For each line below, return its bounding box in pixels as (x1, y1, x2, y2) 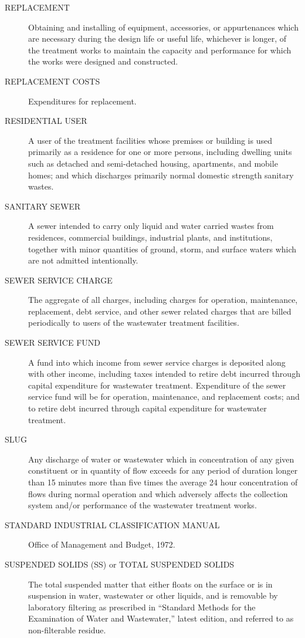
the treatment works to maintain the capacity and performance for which (28, 43, 292, 56)
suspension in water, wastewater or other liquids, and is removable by (28, 589, 278, 602)
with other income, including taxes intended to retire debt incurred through (28, 367, 300, 380)
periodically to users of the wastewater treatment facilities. (28, 316, 239, 329)
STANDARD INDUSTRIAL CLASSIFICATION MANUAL (5, 518, 220, 531)
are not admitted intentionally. (28, 254, 138, 266)
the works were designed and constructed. (28, 55, 178, 67)
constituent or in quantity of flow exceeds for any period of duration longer (28, 464, 298, 477)
